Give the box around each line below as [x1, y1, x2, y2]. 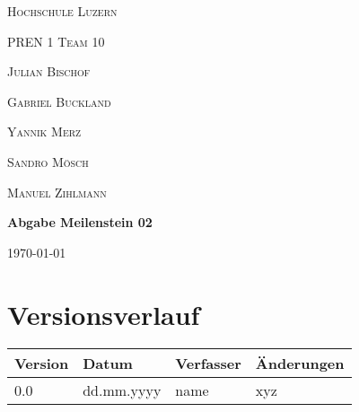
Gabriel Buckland [7, 92, 111, 110]
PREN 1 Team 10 [7, 31, 105, 50]
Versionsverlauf [7, 295, 200, 332]
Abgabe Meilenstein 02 [7, 213, 153, 232]
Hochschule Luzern [7, 2, 118, 20]
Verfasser [175, 353, 241, 374]
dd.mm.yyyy [83, 380, 162, 401]
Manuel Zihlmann [7, 182, 107, 201]
